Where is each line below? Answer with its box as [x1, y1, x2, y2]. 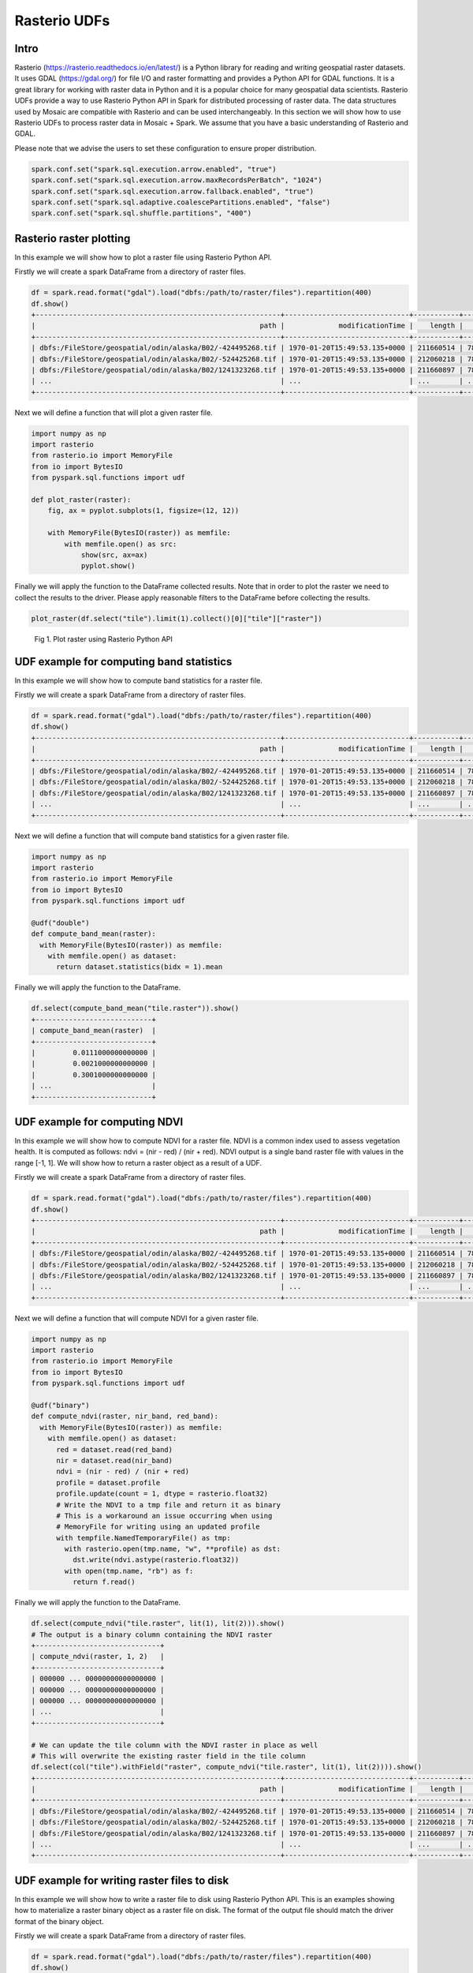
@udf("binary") [31, 1401, 90, 1410]
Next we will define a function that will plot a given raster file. [14, 407, 213, 417]
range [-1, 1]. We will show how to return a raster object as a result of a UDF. [14, 1158, 263, 1167]
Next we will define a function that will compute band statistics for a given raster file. [14, 831, 289, 840]
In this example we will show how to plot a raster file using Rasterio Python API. [14, 253, 272, 262]
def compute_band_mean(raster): [31, 930, 157, 938]
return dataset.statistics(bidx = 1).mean [56, 963, 223, 972]
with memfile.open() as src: [64, 539, 177, 548]
